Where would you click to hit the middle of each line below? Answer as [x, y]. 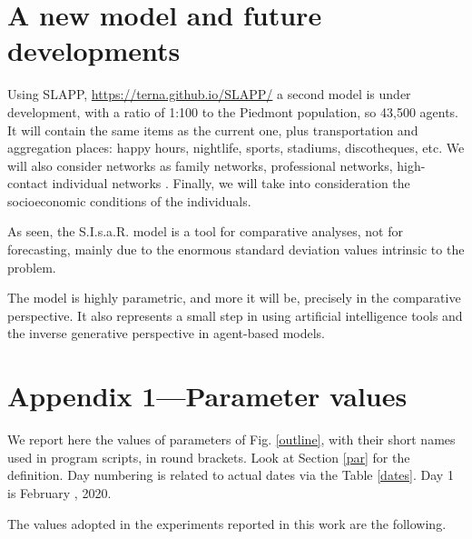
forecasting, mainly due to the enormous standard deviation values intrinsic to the [236, 250]
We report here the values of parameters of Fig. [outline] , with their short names [231, 439]
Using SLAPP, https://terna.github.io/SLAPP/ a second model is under [209, 94]
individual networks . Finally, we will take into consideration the [231, 183]
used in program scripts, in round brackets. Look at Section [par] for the [209, 457]
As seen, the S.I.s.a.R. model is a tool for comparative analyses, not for [205, 231]
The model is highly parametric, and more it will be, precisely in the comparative [234, 298]
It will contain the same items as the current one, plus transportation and [213, 130]
